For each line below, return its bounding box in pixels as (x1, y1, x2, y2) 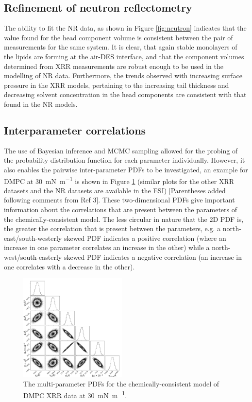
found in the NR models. (4, 99, 78, 109)
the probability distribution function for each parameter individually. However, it (4, 155, 245, 165)
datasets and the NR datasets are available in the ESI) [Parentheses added (4, 185, 226, 195)
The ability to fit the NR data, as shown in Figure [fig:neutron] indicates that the (4, 23, 247, 33)
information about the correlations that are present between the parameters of (4, 204, 237, 214)
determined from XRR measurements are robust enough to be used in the (4, 61, 223, 71)
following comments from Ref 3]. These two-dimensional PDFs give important (4, 195, 235, 205)
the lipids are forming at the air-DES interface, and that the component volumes (4, 51, 244, 61)
